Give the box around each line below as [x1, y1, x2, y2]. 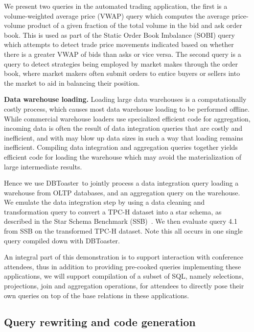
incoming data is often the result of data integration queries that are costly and [4, 123, 242, 133]
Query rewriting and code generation [4, 314, 196, 329]
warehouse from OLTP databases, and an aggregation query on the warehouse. [4, 187, 240, 197]
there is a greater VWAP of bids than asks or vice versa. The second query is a [4, 48, 241, 59]
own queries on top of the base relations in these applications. [4, 290, 189, 300]
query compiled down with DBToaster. [4, 235, 120, 245]
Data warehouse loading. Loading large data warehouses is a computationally [4, 94, 247, 104]
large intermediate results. [4, 161, 82, 171]
